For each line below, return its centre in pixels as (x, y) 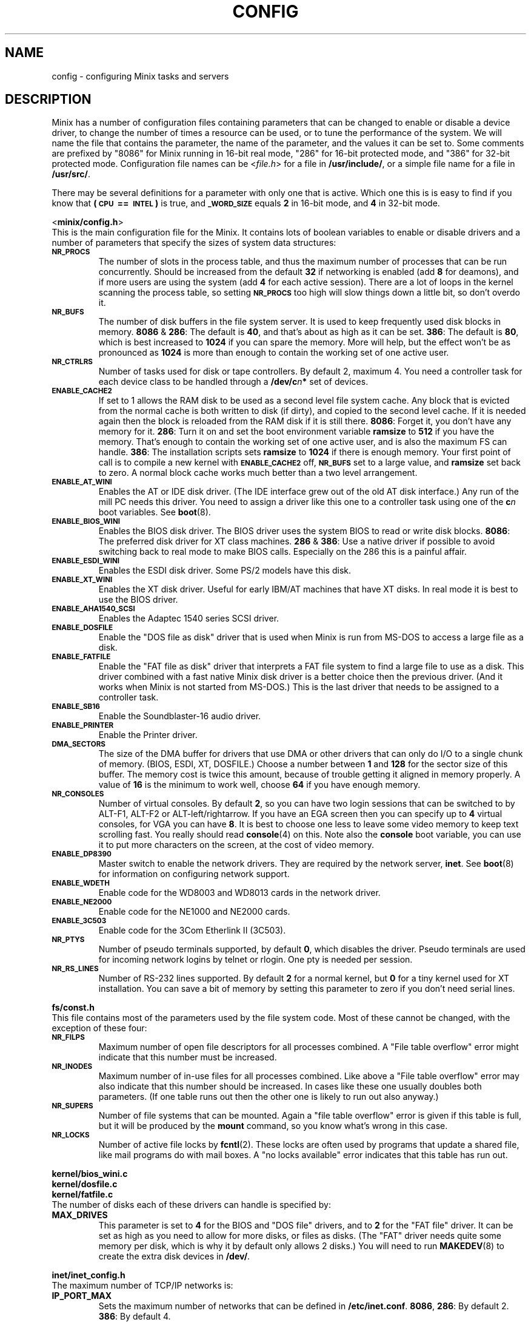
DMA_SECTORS (78, 744)
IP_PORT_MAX (82, 1296)
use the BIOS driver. (138, 600)
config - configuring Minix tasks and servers (140, 76)
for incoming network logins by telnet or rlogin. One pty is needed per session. (255, 960)
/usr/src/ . (71, 174)
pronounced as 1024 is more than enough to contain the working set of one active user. (274, 353)
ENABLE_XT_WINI (82, 580)
